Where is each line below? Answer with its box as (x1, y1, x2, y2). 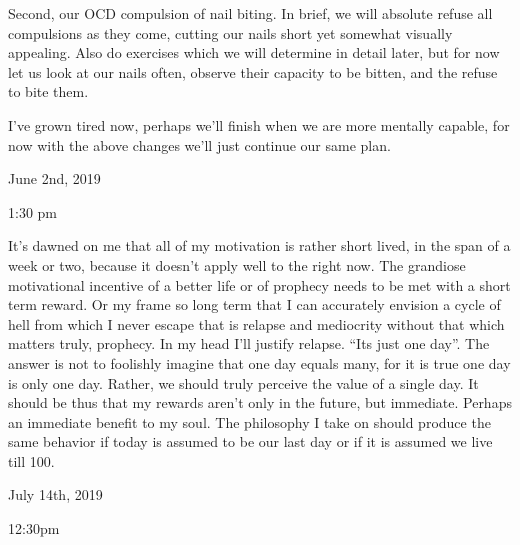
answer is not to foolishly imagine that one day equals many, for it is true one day (8, 352, 511, 373)
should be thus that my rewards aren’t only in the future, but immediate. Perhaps (8, 392, 512, 413)
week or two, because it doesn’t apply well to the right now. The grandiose (8, 254, 466, 275)
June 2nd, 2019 (8, 168, 101, 189)
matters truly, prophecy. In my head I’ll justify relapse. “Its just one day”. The (8, 333, 490, 354)
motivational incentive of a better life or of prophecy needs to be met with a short (8, 274, 511, 295)
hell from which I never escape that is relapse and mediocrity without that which (8, 313, 505, 334)
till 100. (8, 450, 55, 471)
